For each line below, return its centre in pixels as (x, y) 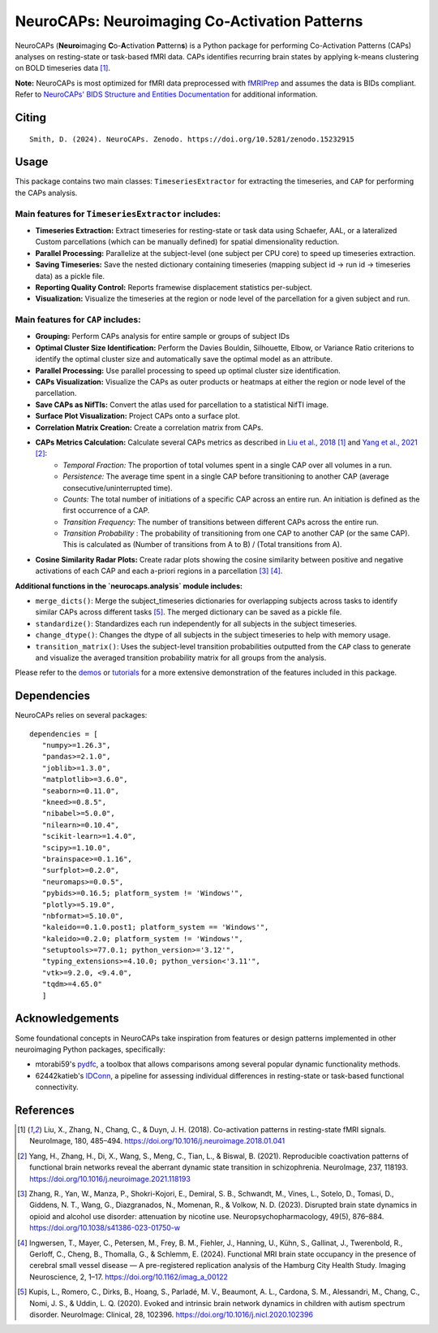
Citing (30, 117)
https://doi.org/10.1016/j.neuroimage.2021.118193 (110, 1179)
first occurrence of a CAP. (106, 510)
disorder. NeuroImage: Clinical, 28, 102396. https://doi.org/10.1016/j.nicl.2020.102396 (172, 1314)
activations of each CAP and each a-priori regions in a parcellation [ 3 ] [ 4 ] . (159, 571)
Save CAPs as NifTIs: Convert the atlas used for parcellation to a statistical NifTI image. (182, 404)
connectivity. (57, 1087)
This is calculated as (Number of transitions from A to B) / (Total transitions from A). (202, 545)
